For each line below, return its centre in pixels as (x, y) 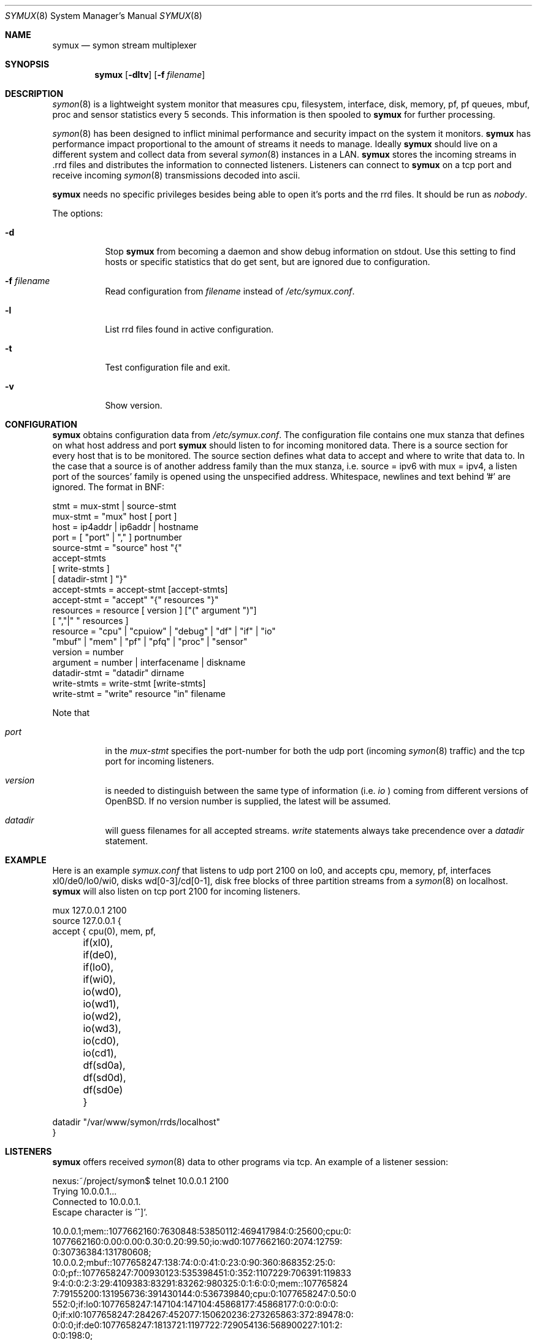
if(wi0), (99, 979)
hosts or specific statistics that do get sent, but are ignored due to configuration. (268, 262)
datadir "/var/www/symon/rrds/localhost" (136, 1122)
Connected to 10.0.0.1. (97, 1202)
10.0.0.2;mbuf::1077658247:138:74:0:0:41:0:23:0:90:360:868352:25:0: (194, 1262)
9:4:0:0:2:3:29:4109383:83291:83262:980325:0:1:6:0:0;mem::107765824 (200, 1283)
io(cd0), (101, 1041)
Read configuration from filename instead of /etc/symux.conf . (230, 291)
